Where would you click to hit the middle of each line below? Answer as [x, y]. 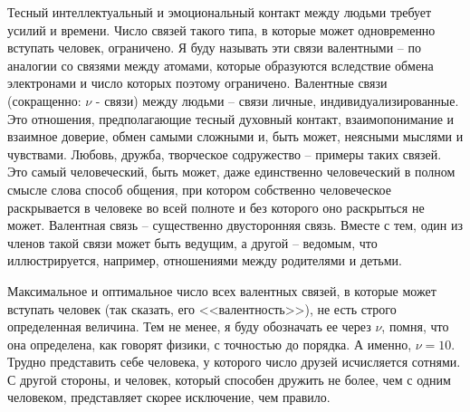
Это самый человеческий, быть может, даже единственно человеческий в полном [231, 172]
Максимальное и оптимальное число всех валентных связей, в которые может [222, 290]
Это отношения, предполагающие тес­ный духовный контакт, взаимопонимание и [231, 118]
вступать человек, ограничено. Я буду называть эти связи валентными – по [215, 48]
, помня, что [415, 326]
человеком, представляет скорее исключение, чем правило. [169, 397]
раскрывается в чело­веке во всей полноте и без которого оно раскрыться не [216, 207]
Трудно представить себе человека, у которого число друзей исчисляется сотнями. [234, 362]
